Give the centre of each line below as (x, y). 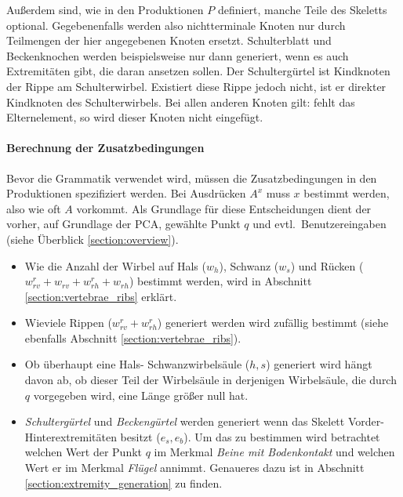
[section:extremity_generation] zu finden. (123, 482)
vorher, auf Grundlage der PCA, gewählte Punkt (123, 224)
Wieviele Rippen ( (68, 323)
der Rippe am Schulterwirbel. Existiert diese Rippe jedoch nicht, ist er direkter (196, 86)
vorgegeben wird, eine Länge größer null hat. (141, 395)
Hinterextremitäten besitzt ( (93, 436)
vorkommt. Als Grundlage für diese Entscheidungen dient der (224, 208)
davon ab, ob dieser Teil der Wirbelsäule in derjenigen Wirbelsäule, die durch (211, 380)
